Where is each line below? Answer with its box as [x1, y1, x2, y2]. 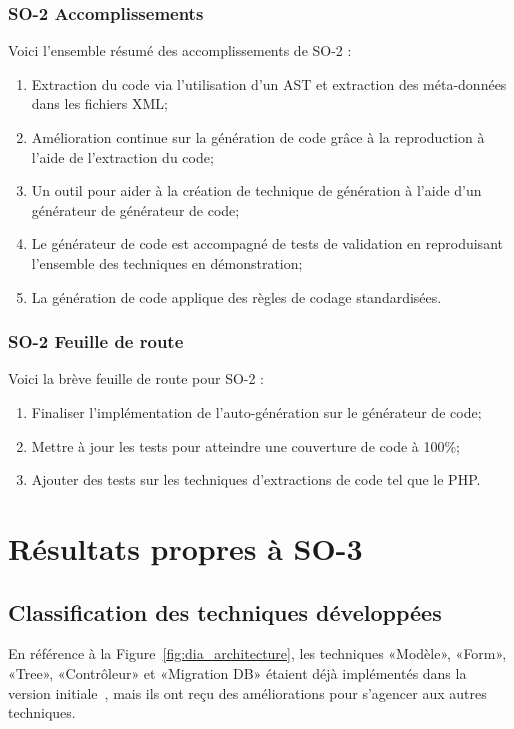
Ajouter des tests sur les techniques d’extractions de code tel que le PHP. [31, 469, 481, 490]
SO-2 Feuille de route [8, 329, 184, 354]
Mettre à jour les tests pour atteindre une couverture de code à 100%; [31, 435, 461, 456]
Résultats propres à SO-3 [8, 527, 363, 568]
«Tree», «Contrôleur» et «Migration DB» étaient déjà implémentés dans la [8, 662, 467, 683]
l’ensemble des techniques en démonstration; [31, 252, 303, 273]
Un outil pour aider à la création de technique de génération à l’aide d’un [31, 180, 482, 201]
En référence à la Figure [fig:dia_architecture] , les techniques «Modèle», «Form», [8, 643, 507, 664]
